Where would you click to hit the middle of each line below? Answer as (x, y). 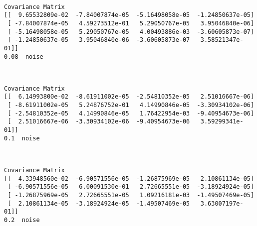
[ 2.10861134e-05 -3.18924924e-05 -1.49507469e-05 (99, 203)
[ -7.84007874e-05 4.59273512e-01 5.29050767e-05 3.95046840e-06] (131, 23)
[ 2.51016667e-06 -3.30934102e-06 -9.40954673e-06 (99, 122)
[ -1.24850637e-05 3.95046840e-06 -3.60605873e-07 (99, 40)
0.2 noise (22, 220)
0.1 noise (22, 138)
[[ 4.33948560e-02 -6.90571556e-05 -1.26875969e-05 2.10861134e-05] (129, 178)
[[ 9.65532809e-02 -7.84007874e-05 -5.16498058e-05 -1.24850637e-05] (129, 15)
